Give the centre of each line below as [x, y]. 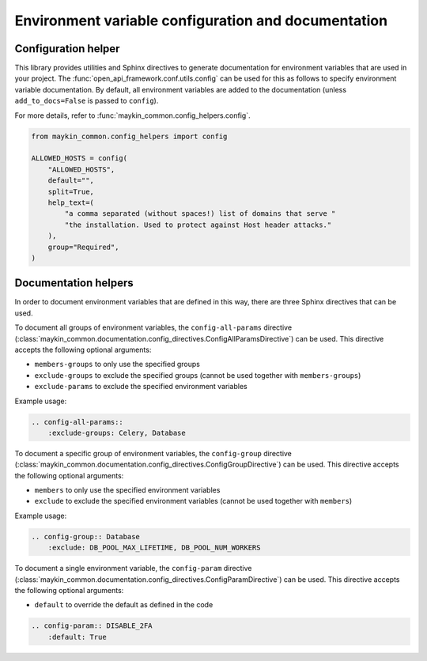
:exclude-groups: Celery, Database [117, 432]
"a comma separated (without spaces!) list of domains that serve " [200, 214]
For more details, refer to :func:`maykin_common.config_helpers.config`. [132, 115]
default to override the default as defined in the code [124, 605]
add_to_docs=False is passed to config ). [87, 101]
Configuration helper [67, 49]
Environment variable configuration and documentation [201, 21]
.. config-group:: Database [85, 536]
